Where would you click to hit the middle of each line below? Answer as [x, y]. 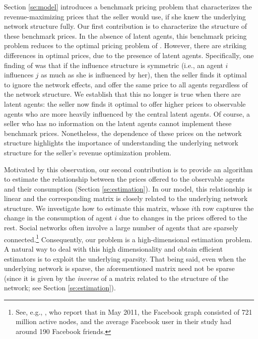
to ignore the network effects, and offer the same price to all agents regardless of [126, 84]
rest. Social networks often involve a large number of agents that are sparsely [121, 228]
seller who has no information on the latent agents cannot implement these [118, 123]
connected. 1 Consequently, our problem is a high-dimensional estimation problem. [128, 238]
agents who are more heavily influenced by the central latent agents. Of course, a [127, 113]
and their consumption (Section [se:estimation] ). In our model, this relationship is [128, 188]
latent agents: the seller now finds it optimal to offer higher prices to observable [125, 103]
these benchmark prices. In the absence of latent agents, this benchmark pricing [125, 35]
